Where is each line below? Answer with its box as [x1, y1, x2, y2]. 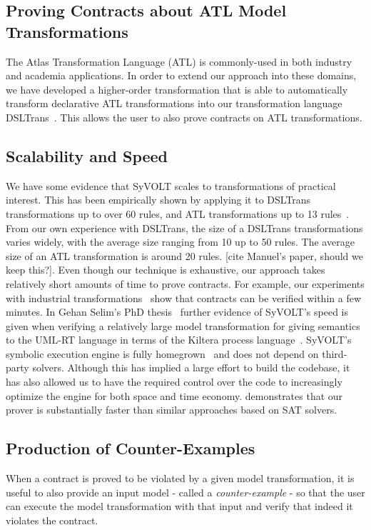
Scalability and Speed [6, 144, 168, 166]
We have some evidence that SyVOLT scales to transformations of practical [6, 178, 336, 193]
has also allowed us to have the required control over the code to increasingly [6, 374, 342, 389]
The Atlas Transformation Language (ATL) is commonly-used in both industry [6, 54, 352, 69]
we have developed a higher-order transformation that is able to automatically [6, 81, 348, 96]
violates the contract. [6, 512, 98, 527]
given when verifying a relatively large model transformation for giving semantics [6, 318, 360, 333]
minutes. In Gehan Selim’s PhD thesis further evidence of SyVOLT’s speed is [6, 304, 349, 319]
